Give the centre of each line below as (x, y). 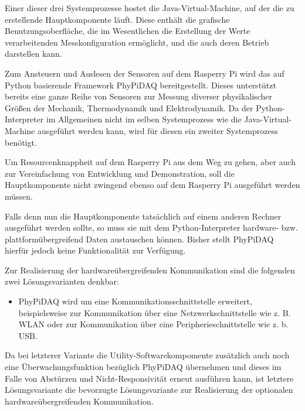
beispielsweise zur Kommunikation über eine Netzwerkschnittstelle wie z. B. (155, 312)
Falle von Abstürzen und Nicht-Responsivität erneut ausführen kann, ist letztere (149, 378)
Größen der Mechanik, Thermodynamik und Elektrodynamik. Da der (129, 107)
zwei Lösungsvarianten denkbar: (62, 281)
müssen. (19, 196)
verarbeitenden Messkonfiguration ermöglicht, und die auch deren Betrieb (137, 42)
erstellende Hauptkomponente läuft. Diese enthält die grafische (117, 19)
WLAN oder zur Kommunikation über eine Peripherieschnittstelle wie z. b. (153, 324)
